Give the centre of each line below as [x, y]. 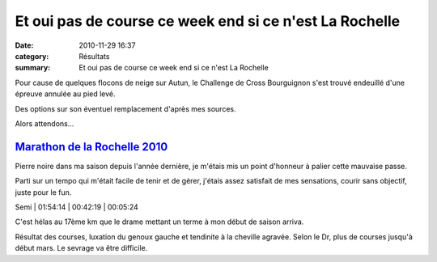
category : [32, 56]
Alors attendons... [45, 123]
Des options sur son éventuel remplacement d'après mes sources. [125, 108]
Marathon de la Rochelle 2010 [91, 147]
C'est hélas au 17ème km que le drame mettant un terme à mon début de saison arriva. [159, 222]
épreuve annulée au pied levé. [66, 94]
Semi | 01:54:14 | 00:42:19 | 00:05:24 [76, 207]
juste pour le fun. [43, 192]
